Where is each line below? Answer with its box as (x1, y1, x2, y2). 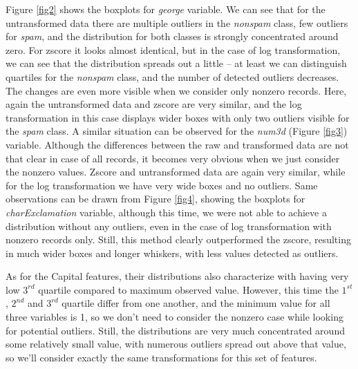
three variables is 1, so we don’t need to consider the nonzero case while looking (6, 310, 343, 324)
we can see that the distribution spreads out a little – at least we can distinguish (6, 56, 347, 70)
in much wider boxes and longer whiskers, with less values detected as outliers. (6, 245, 339, 260)
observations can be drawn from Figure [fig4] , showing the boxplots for (6, 191, 305, 206)
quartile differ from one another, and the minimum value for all (62, 296, 330, 310)
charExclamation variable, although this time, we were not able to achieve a (6, 205, 327, 219)
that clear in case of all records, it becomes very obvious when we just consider (6, 151, 340, 165)
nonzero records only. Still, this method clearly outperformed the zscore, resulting (6, 232, 351, 247)
